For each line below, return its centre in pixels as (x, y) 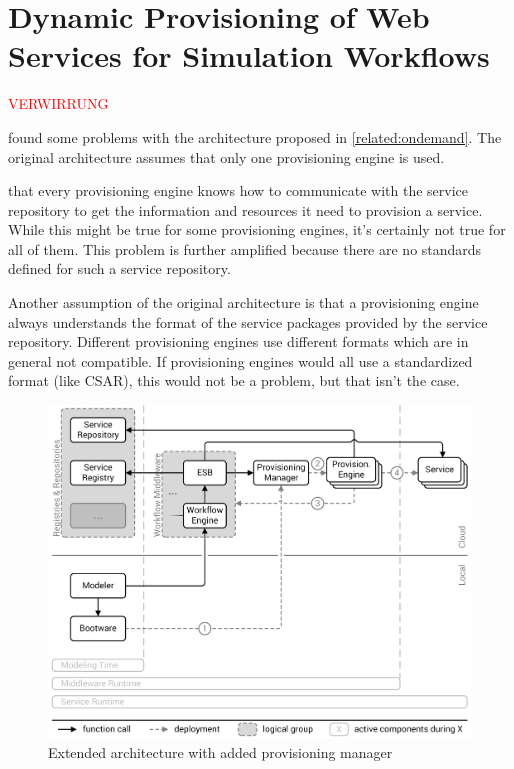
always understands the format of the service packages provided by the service (248, 321)
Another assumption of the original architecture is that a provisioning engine (243, 302)
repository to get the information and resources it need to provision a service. (245, 209)
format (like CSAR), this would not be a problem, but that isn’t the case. (234, 380)
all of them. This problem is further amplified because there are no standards (245, 248)
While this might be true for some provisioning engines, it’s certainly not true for (257, 229)
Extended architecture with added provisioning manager (220, 752)
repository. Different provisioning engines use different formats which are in (238, 341)
